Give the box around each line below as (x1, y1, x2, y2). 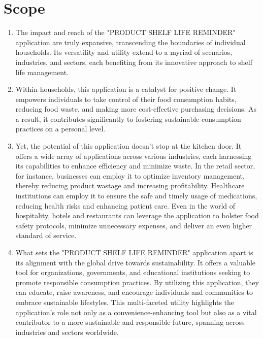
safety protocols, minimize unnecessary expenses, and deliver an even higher (15, 220, 252, 230)
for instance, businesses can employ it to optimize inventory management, (15, 170, 245, 181)
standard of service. (15, 230, 77, 241)
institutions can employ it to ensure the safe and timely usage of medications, (15, 190, 257, 201)
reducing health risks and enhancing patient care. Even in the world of (15, 200, 236, 211)
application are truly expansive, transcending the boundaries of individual (15, 37, 246, 47)
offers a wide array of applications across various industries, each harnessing (15, 150, 252, 161)
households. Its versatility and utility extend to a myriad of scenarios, (15, 47, 233, 57)
